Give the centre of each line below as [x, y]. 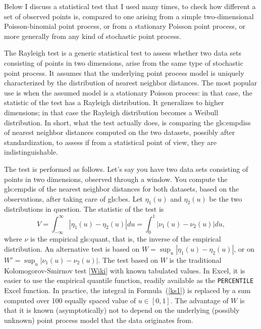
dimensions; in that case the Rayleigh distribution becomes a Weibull [111, 112]
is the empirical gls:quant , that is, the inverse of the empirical [126, 239]
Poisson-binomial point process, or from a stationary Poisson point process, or [125, 26]
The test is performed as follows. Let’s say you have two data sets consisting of [126, 169]
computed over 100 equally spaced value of [70, 300]
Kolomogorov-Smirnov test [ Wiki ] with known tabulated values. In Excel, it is [125, 270]
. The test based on [128, 260]
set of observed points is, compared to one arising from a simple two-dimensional [129, 16]
